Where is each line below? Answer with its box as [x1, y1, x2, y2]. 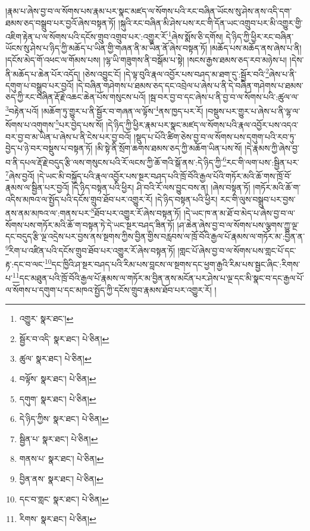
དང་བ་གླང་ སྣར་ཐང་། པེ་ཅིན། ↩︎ [19, 492, 109, 505]
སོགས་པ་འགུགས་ [5, 118, 56, 131]
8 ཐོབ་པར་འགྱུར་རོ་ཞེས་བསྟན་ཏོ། [90, 205, 181, 219]
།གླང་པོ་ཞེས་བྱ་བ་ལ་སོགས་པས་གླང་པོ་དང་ [177, 244, 296, 256]
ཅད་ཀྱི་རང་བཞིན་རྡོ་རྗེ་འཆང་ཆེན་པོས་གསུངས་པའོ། [5, 91, 146, 103]
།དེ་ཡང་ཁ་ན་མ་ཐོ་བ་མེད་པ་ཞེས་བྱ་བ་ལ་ [183, 207, 295, 219]
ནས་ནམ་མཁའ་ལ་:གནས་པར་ [5, 207, 91, 219]
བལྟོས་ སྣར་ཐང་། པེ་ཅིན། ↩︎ [19, 372, 96, 384]
